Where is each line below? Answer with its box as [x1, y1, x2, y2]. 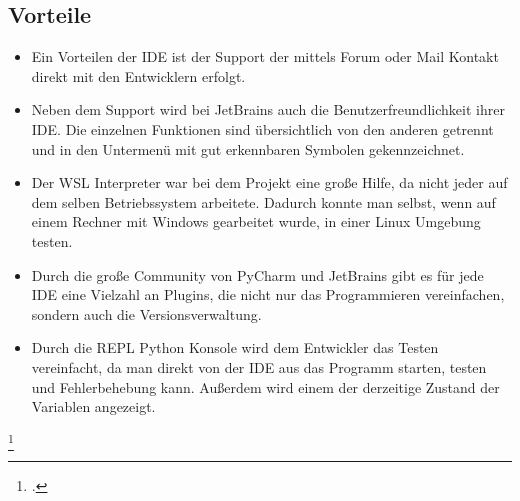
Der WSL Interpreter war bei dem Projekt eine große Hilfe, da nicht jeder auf [31, 172, 508, 193]
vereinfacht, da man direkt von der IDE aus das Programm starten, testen [31, 356, 487, 377]
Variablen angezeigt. [31, 396, 156, 417]
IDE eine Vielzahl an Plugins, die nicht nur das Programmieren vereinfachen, [31, 284, 505, 305]
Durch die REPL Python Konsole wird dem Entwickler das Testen [31, 337, 439, 358]
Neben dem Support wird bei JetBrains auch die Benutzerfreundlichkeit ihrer [31, 99, 505, 120]
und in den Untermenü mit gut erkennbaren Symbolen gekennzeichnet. [31, 138, 465, 159]
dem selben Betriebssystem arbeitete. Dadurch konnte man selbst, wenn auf [31, 191, 496, 212]
